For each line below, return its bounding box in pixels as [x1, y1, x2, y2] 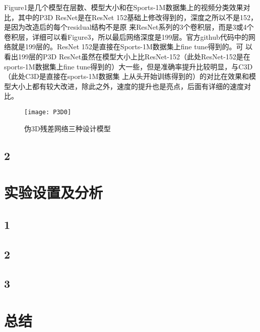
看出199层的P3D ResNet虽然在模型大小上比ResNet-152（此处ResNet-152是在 [4, 51, 250, 61]
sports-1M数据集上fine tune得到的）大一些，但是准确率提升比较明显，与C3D [4, 61, 253, 71]
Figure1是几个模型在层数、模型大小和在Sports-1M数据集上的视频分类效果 [4, 2, 243, 12]
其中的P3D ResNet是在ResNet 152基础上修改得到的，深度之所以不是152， [18, 12, 257, 22]
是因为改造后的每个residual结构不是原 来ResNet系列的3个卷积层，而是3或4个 [4, 22, 254, 32]
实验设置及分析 [4, 182, 103, 203]
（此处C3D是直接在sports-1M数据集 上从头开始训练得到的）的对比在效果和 [4, 71, 249, 81]
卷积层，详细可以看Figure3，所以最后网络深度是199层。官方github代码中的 [4, 31, 248, 42]
